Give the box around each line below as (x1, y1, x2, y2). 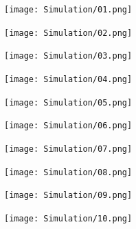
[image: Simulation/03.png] (4, 51, 133, 61)
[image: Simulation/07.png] (4, 143, 133, 154)
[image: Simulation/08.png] (4, 167, 133, 177)
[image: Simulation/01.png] (4, 5, 133, 14)
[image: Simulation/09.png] (4, 190, 133, 201)
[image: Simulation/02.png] (4, 28, 133, 38)
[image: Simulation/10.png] (4, 213, 133, 223)
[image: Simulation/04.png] (4, 74, 133, 84)
